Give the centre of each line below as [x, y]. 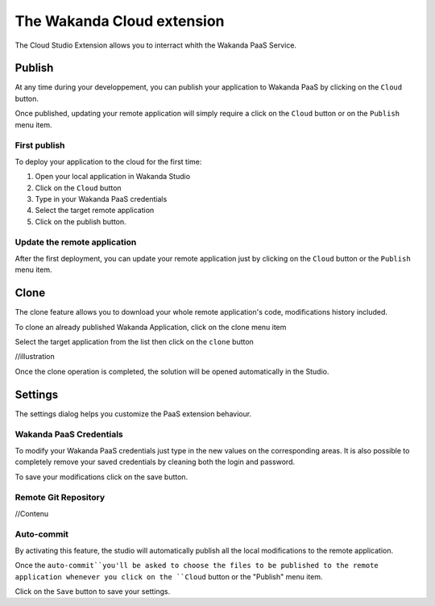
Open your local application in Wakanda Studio [113, 177]
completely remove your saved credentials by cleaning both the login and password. [155, 462]
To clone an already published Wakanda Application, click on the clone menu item [151, 327]
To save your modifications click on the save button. [101, 477]
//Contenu [32, 513]
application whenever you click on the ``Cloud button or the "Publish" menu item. [169, 576]
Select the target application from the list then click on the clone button [134, 341]
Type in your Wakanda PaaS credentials [101, 199]
